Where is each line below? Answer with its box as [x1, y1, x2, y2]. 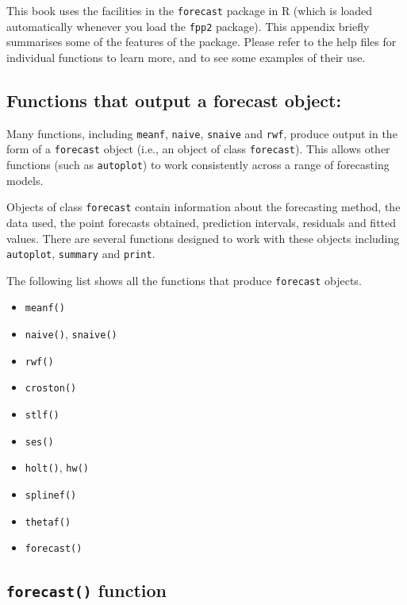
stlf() [25, 410, 60, 422]
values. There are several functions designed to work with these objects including [6, 229, 400, 246]
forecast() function [6, 578, 167, 603]
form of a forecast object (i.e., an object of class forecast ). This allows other [6, 141, 390, 157]
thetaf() [25, 516, 71, 528]
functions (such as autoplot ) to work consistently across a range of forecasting [6, 156, 390, 173]
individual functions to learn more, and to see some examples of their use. [6, 48, 366, 65]
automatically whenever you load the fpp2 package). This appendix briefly [6, 17, 370, 34]
